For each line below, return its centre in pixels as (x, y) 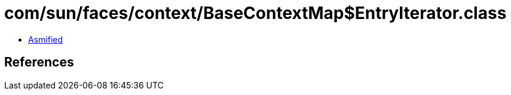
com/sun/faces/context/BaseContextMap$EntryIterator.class (256, 13)
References (39, 62)
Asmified (46, 39)
